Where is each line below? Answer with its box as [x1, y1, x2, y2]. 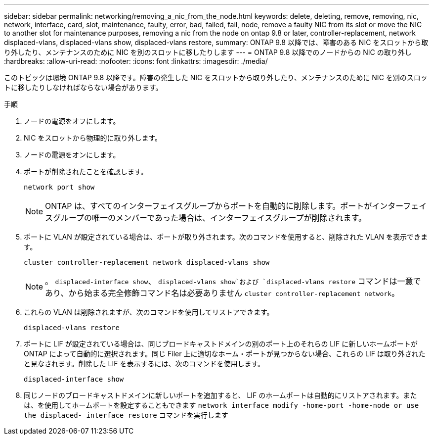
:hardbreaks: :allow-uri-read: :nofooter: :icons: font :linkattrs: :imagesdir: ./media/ [4, 57, 268, 65]
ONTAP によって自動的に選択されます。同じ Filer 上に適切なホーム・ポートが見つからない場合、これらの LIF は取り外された [24, 349, 426, 358]
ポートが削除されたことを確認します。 [24, 167, 148, 176]
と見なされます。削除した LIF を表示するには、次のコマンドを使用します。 [24, 359, 265, 368]
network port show [24, 183, 95, 191]
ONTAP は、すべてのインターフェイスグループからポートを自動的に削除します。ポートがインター [45, 201, 403, 211]
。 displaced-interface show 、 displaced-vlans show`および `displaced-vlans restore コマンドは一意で [45, 276, 421, 286]
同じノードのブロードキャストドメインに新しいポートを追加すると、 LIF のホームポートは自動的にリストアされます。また [24, 391, 417, 399]
